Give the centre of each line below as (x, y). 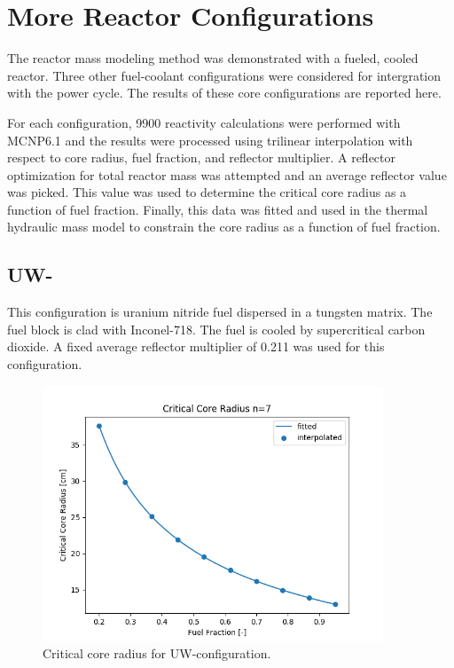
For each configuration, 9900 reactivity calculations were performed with (204, 122)
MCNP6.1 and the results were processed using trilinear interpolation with (210, 140)
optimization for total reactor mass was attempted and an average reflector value (227, 174)
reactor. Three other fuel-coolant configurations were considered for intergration (224, 75)
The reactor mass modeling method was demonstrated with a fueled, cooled (213, 58)
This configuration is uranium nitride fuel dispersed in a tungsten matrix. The (220, 312)
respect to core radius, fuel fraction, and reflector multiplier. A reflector (202, 157)
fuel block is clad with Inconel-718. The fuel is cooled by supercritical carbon (216, 329)
